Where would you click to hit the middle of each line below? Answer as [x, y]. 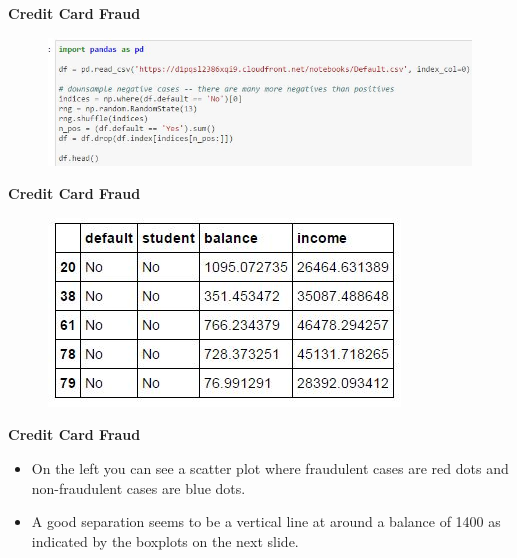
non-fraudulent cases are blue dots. [138, 487]
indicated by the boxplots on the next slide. [165, 540]
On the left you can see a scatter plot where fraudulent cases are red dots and [270, 467]
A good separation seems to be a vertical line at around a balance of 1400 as [266, 521]
